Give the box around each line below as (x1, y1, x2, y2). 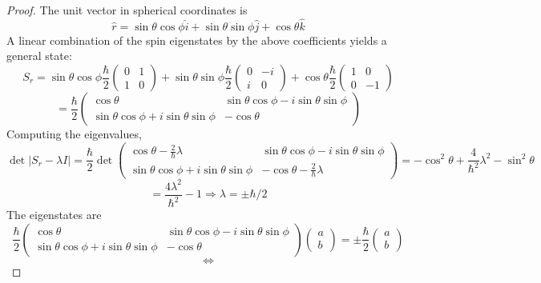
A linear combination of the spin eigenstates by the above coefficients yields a (6, 31, 387, 48)
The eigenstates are (6, 206, 102, 223)
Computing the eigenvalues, (6, 126, 142, 141)
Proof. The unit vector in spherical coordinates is (6, 2, 248, 18)
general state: (6, 47, 72, 64)
